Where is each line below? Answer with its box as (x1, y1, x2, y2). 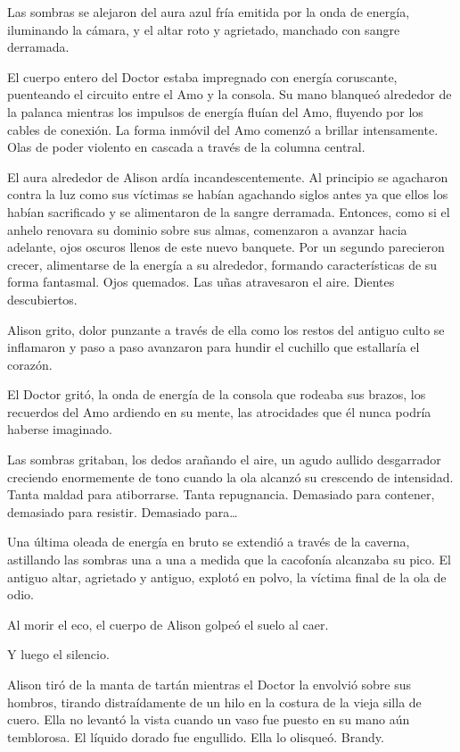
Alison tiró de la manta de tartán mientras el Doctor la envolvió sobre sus (7, 675, 412, 693)
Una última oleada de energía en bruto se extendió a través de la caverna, (7, 532, 410, 551)
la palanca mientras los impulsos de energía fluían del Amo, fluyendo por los (7, 102, 423, 121)
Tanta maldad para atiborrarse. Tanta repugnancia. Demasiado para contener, (7, 485, 435, 504)
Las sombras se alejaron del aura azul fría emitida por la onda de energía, (7, 3, 410, 21)
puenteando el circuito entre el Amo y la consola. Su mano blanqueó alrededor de (7, 85, 452, 104)
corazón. (7, 355, 53, 373)
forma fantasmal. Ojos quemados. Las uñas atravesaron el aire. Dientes (7, 272, 395, 291)
